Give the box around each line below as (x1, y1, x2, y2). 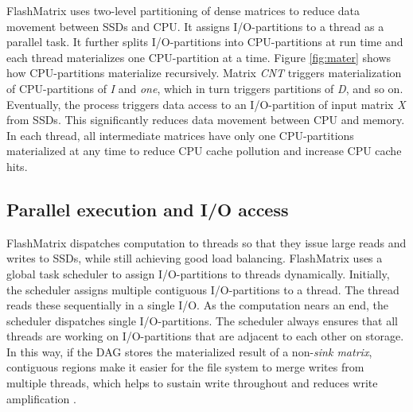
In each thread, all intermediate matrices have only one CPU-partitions (6, 126, 354, 143)
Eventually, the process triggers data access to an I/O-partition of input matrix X (6, 95, 406, 112)
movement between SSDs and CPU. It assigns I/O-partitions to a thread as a (6, 17, 384, 34)
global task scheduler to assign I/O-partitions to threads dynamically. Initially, (6, 265, 390, 282)
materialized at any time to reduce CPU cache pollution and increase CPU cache (6, 142, 402, 159)
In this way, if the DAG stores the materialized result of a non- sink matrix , (6, 343, 372, 360)
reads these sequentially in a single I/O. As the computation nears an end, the (6, 297, 389, 313)
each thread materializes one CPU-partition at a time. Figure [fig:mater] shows (6, 49, 392, 65)
